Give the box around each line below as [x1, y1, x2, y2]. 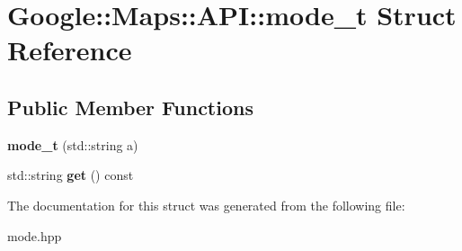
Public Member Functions [7, 93, 253, 121]
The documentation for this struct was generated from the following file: [7, 195, 405, 214]
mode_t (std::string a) [7, 135, 138, 154]
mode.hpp [7, 226, 62, 245]
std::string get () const [7, 166, 134, 184]
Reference [7, 31, 132, 68]
